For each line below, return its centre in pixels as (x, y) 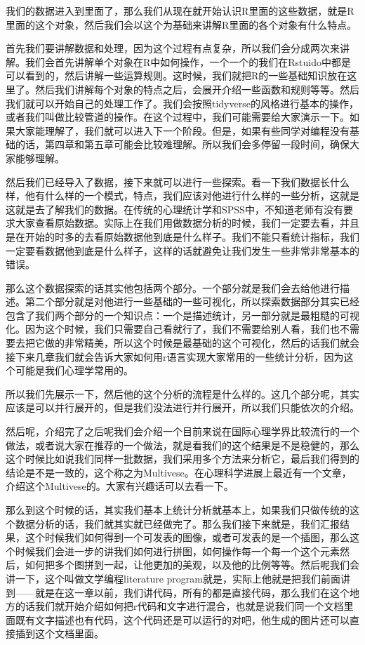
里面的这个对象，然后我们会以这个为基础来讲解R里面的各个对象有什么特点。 (181, 24)
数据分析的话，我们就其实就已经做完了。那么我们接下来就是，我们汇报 (177, 523)
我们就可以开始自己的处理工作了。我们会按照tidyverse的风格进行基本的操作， (182, 103)
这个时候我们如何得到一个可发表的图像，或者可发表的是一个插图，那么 (187, 537)
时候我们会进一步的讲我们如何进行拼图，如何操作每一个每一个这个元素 (177, 551)
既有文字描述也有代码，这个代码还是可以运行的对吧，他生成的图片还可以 (182, 619)
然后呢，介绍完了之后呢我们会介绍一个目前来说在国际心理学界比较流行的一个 (182, 431)
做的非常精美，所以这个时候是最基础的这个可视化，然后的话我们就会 (202, 343)
